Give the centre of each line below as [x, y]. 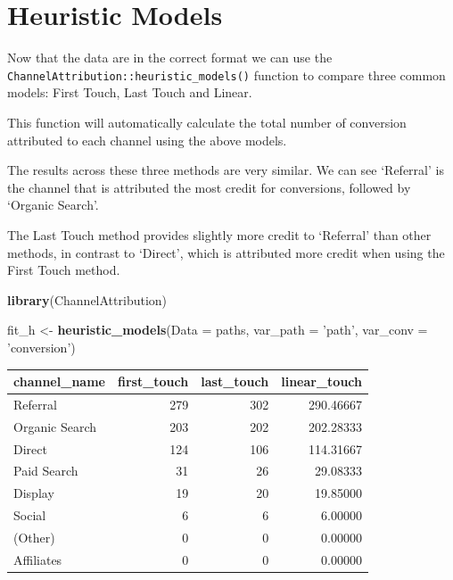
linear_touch [322, 381]
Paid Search [46, 471]
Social [30, 515]
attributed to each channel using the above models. [147, 140]
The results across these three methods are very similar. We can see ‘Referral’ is [226, 170]
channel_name [59, 381]
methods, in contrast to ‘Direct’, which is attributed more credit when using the [226, 252]
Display [34, 493]
